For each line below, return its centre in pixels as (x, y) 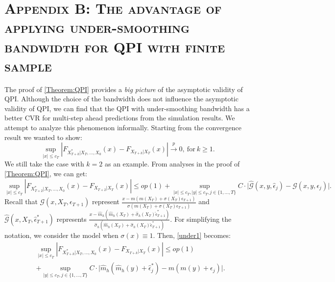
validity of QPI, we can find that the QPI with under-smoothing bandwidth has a (127, 108)
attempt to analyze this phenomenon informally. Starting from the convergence (123, 128)
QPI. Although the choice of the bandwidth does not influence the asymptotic (121, 99)
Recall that (21, 201)
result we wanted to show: (43, 137)
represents (72, 219)
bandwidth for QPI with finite (115, 46)
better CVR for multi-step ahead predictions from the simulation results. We (120, 118)
